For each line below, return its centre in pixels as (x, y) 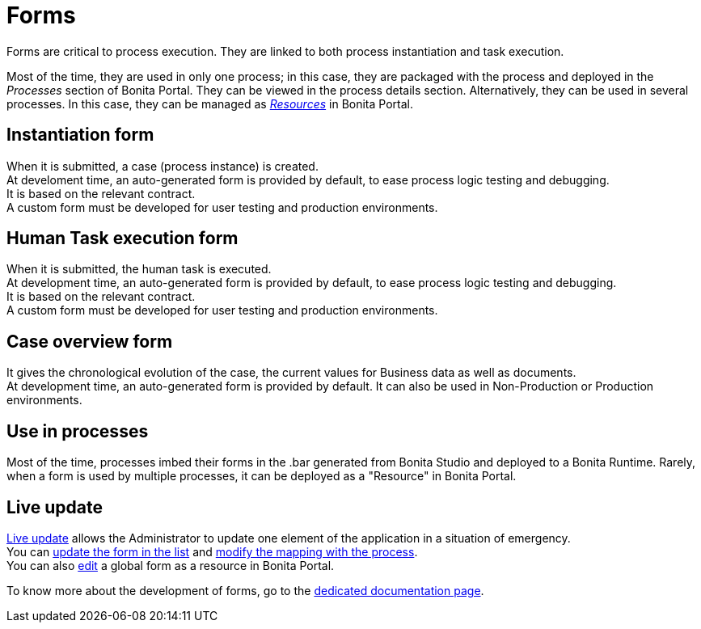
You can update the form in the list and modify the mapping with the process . (212, 551)
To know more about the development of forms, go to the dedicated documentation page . (245, 590)
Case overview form (90, 341)
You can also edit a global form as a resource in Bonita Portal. (171, 565)
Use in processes (78, 431)
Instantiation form (80, 135)
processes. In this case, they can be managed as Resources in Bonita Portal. (210, 103)
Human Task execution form (122, 239)
